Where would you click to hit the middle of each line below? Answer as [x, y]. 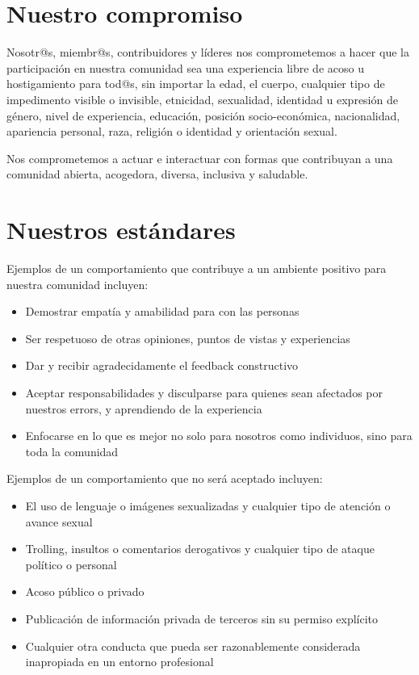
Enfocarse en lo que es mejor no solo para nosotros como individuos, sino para [219, 436]
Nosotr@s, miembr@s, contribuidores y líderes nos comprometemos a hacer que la [208, 52]
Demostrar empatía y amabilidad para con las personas [162, 311]
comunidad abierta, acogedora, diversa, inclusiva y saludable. [157, 174]
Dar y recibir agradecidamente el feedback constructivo [162, 365]
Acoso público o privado [85, 591]
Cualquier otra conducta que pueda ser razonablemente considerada [193, 646]
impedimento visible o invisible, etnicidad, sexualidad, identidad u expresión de [202, 99]
